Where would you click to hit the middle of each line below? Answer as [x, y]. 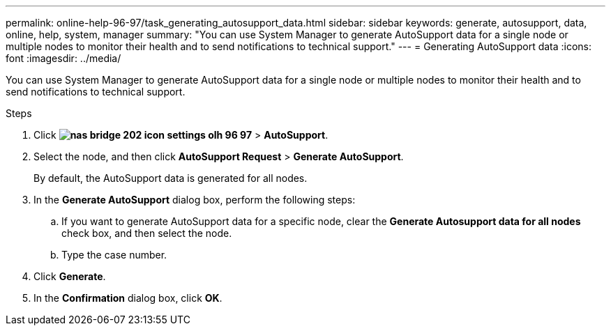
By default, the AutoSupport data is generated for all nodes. [171, 178]
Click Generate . [70, 276]
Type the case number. [114, 255]
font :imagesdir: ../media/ [63, 58]
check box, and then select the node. [147, 233]
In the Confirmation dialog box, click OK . [128, 298]
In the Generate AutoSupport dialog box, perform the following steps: [195, 200]
